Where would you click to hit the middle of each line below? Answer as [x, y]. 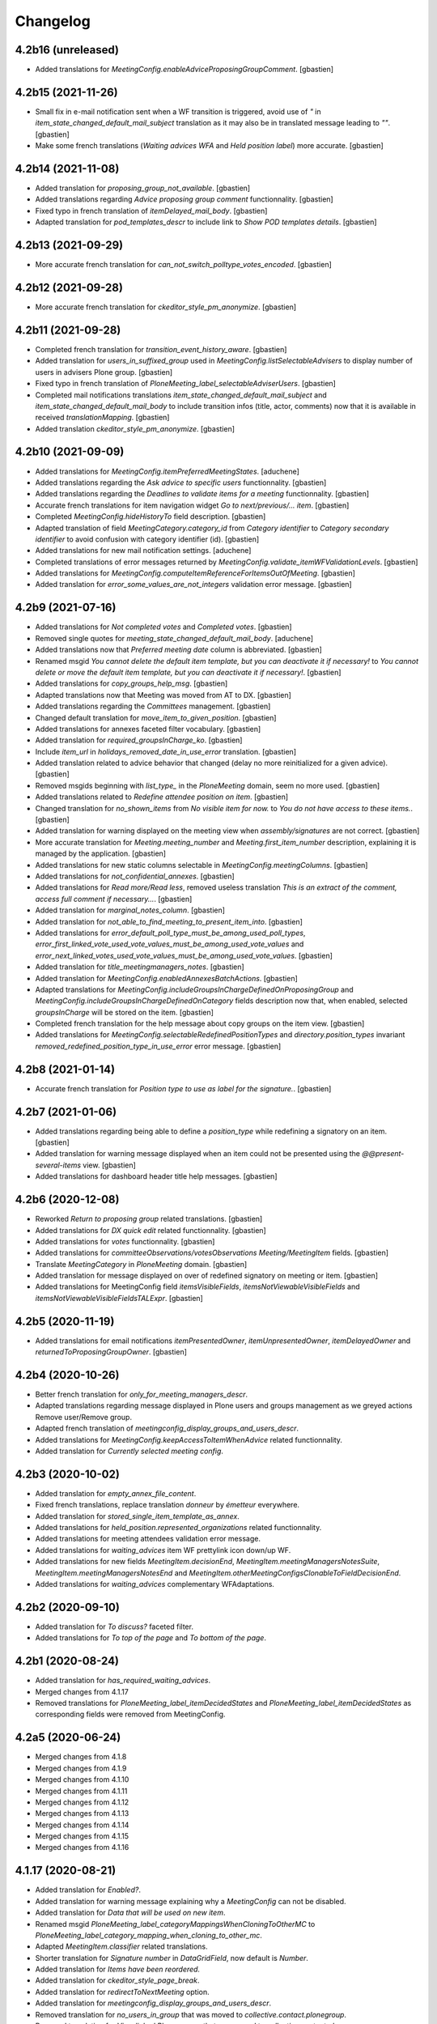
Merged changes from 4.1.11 [81, 1791]
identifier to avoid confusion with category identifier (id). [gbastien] [147, 539]
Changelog [53, 21]
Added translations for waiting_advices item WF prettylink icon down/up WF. [163, 1550]
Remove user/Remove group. [84, 1417]
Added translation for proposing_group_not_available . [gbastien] [143, 188]
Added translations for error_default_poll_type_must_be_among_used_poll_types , [170, 933]
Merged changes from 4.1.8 [81, 1757]
